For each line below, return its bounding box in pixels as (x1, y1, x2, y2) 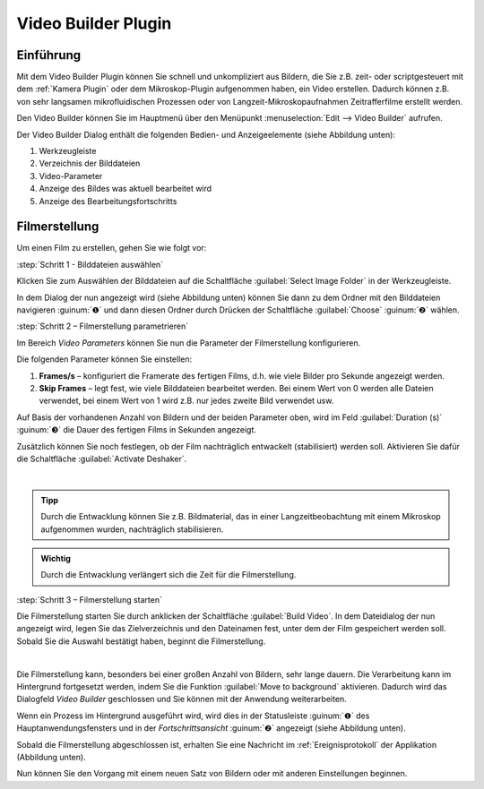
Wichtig (40, 553, 72, 563)
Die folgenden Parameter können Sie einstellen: (16, 354, 193, 364)
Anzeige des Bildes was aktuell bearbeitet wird (39, 184, 212, 194)
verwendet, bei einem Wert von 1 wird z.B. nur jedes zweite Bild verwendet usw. (39, 395, 334, 407)
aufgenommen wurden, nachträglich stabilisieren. (40, 524, 224, 535)
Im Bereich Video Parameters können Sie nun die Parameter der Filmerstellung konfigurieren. (16, 337, 361, 348)
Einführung (16, 47, 81, 63)
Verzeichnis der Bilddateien (39, 158, 141, 169)
